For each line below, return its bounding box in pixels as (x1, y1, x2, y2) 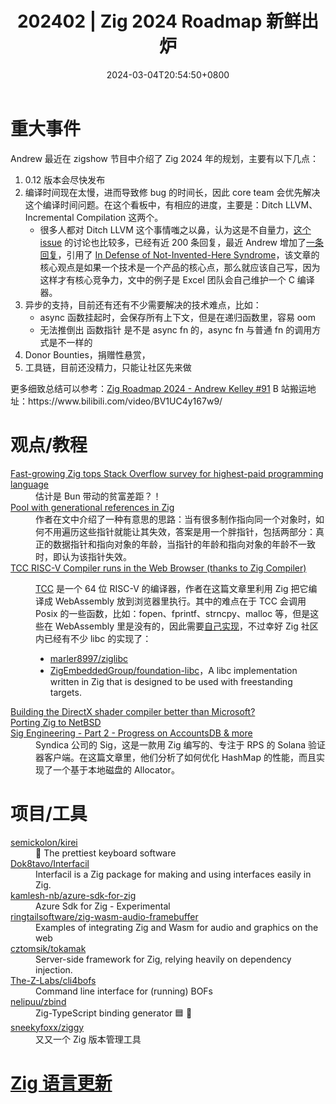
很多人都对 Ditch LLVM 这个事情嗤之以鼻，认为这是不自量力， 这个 (39, 223, 312, 236)
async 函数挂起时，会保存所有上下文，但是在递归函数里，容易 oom (39, 311, 316, 323)
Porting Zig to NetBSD (10, 716, 102, 728)
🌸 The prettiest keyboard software (35, 847, 177, 859)
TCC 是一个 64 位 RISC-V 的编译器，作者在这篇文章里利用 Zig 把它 (35, 582, 309, 594)
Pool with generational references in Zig (10, 501, 175, 513)
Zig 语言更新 (10, 1072, 113, 1094)
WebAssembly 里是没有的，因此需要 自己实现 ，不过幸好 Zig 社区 (54, 620, 319, 632)
